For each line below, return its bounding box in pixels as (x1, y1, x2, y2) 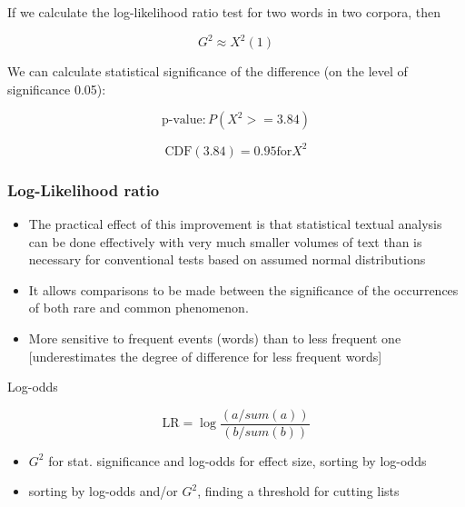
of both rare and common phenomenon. (28, 298, 249, 317)
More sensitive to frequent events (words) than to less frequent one (28, 328, 401, 347)
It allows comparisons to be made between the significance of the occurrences (28, 280, 459, 299)
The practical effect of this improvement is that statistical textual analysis (28, 214, 442, 233)
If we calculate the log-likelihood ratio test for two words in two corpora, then (7, 3, 441, 21)
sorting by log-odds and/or (28, 482, 178, 501)
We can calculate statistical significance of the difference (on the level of (7, 62, 408, 81)
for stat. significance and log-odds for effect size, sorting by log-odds (48, 451, 427, 470)
